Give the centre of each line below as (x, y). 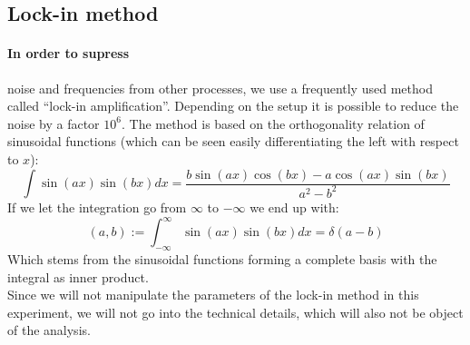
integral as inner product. (78, 276)
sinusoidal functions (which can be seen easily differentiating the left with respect (233, 141)
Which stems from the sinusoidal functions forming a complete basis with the (222, 258)
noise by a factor (54, 123)
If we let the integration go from (97, 207)
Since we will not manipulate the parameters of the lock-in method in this (213, 295)
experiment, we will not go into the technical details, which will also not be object (235, 312)
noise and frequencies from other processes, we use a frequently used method (220, 88)
